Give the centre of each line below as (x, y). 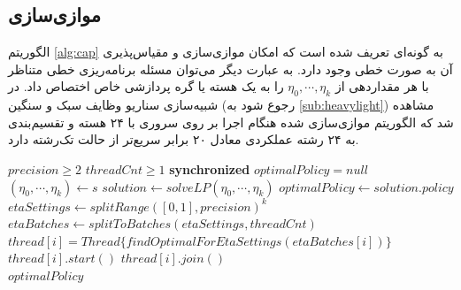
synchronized (210, 168)
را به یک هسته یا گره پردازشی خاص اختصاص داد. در (146, 86)
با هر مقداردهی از (382, 86)
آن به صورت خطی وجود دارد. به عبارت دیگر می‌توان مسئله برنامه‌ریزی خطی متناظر (230, 69)
